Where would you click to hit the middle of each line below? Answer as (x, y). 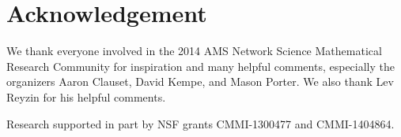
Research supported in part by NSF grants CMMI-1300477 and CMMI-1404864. (200, 123)
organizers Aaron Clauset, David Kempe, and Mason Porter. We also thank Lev (200, 81)
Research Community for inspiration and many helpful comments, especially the (201, 66)
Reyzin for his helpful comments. (86, 96)
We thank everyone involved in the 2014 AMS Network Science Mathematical (194, 51)
